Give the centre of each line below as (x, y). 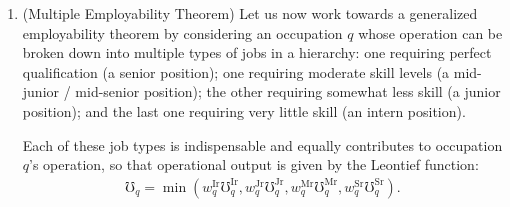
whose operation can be (430, 32)
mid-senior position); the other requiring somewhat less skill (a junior (288, 91)
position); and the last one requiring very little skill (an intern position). (244, 110)
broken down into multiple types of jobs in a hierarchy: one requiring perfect (257, 52)
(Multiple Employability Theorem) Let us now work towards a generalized (250, 13)
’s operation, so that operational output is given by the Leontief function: (254, 164)
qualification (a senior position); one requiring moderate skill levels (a (236, 71)
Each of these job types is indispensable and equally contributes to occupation (262, 144)
